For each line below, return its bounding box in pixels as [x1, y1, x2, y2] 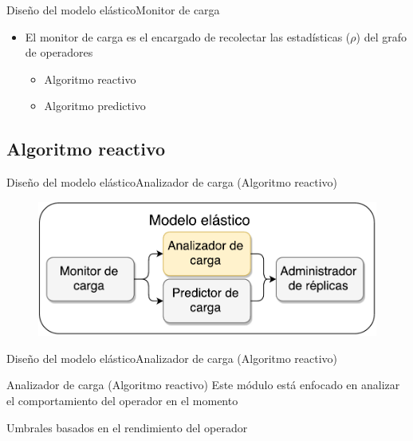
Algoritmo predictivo [44, 97, 146, 114]
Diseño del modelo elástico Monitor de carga [6, 2, 220, 18]
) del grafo [356, 28, 407, 45]
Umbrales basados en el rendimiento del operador [6, 419, 248, 435]
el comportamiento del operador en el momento [6, 392, 238, 408]
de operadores [25, 44, 93, 61]
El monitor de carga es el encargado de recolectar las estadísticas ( [25, 28, 351, 45]
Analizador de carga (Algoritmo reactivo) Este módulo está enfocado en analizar [6, 376, 400, 393]
